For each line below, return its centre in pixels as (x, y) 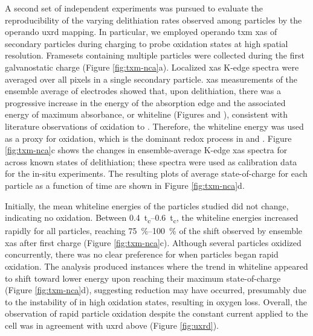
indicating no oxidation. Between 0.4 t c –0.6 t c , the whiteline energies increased (152, 218)
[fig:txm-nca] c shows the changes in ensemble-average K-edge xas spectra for (146, 150)
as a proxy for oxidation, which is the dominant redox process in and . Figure (148, 138)
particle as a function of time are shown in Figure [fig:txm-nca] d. (125, 185)
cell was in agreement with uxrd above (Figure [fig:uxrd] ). (112, 325)
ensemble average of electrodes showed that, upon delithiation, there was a (143, 91)
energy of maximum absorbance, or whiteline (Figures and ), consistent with (147, 114)
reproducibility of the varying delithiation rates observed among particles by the (153, 20)
